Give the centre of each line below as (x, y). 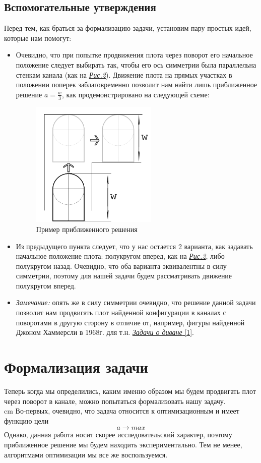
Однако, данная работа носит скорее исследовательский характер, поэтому (118, 435)
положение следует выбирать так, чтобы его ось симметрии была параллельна (136, 64)
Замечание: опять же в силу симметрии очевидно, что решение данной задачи (136, 302)
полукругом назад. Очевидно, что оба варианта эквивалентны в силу (121, 266)
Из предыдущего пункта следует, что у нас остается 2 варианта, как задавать (134, 246)
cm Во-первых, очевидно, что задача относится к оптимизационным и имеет (122, 411)
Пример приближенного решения (87, 229)
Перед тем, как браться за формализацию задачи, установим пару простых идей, (128, 28)
